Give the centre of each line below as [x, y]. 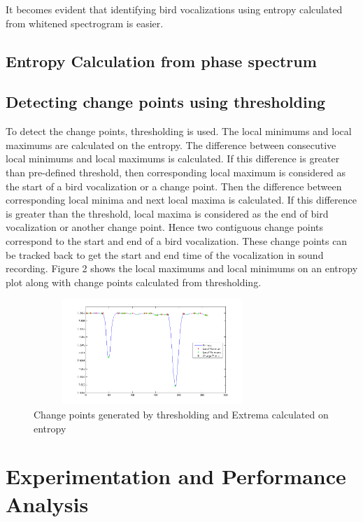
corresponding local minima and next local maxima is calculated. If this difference [181, 200]
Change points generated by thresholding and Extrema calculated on [181, 415]
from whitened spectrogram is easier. [85, 23]
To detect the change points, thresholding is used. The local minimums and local [179, 131]
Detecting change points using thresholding [166, 102]
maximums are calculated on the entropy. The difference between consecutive [171, 144]
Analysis [47, 503]
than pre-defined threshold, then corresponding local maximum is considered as [176, 172]
